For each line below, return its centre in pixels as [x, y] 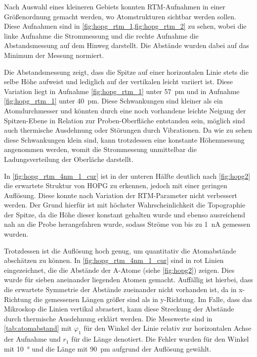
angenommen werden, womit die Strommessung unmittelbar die [100, 149]
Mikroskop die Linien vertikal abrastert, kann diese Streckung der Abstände [119, 309]
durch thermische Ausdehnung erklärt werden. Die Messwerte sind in [108, 318]
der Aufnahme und [32, 339]
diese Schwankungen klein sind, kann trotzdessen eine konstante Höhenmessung [124, 139]
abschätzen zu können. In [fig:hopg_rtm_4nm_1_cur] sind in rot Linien [114, 260]
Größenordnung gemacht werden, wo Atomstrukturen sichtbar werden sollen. [120, 16]
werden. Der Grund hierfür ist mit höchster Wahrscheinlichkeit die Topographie [125, 205]
